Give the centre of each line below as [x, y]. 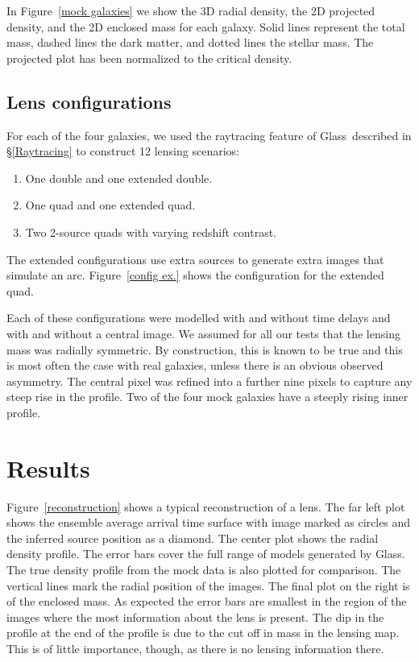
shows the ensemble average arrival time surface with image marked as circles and [209, 522]
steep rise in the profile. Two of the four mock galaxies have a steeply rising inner [207, 397]
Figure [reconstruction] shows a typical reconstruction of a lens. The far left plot [206, 506]
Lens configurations [89, 101]
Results [48, 468]
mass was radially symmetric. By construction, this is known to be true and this [205, 349]
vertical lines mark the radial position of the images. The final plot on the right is [208, 585]
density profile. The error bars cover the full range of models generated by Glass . [206, 554]
